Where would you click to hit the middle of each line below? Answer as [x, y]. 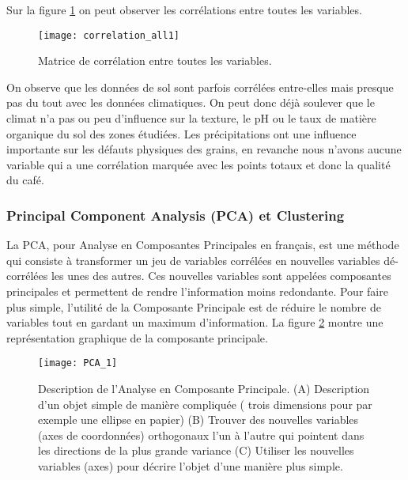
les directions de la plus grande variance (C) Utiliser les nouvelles [196, 450]
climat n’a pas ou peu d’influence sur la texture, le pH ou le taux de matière [191, 118]
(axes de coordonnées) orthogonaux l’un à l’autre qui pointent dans [201, 435]
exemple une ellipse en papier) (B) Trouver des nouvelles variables [198, 420]
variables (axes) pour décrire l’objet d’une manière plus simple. [191, 466]
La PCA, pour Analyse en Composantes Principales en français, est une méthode [203, 245]
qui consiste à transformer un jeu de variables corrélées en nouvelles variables [193, 260]
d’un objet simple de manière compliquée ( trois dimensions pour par [205, 404]
